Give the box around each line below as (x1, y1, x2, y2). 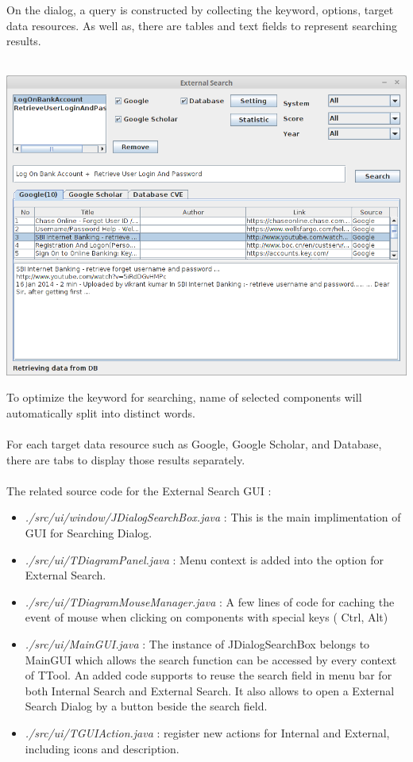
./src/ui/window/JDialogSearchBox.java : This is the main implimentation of (25, 509, 401, 525)
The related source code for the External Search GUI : (6, 482, 272, 498)
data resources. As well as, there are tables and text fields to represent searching (6, 17, 397, 33)
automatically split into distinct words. (6, 404, 195, 421)
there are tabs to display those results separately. (6, 451, 245, 468)
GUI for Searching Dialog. (25, 525, 152, 541)
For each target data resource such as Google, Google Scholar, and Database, (6, 436, 382, 452)
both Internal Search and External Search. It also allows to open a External (25, 682, 395, 698)
